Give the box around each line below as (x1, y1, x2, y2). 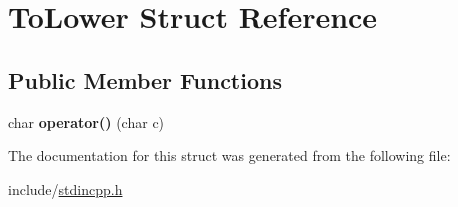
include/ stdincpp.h (8, 178, 123, 199)
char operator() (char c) (8, 111, 165, 132)
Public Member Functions (8, 64, 282, 95)
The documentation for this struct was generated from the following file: (8, 145, 451, 166)
